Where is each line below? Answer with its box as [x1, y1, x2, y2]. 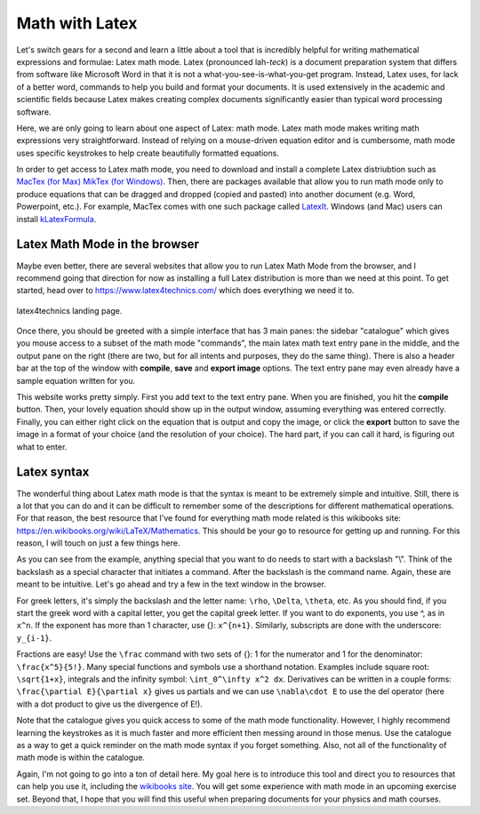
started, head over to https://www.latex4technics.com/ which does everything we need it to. [16, 285, 355, 296]
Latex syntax [16, 465, 90, 480]
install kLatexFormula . [16, 213, 97, 224]
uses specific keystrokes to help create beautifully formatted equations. [16, 148, 279, 158]
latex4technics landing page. [16, 305, 123, 315]
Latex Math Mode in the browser [16, 236, 200, 252]
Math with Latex [16, 13, 138, 33]
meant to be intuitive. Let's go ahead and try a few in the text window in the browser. [16, 579, 326, 590]
